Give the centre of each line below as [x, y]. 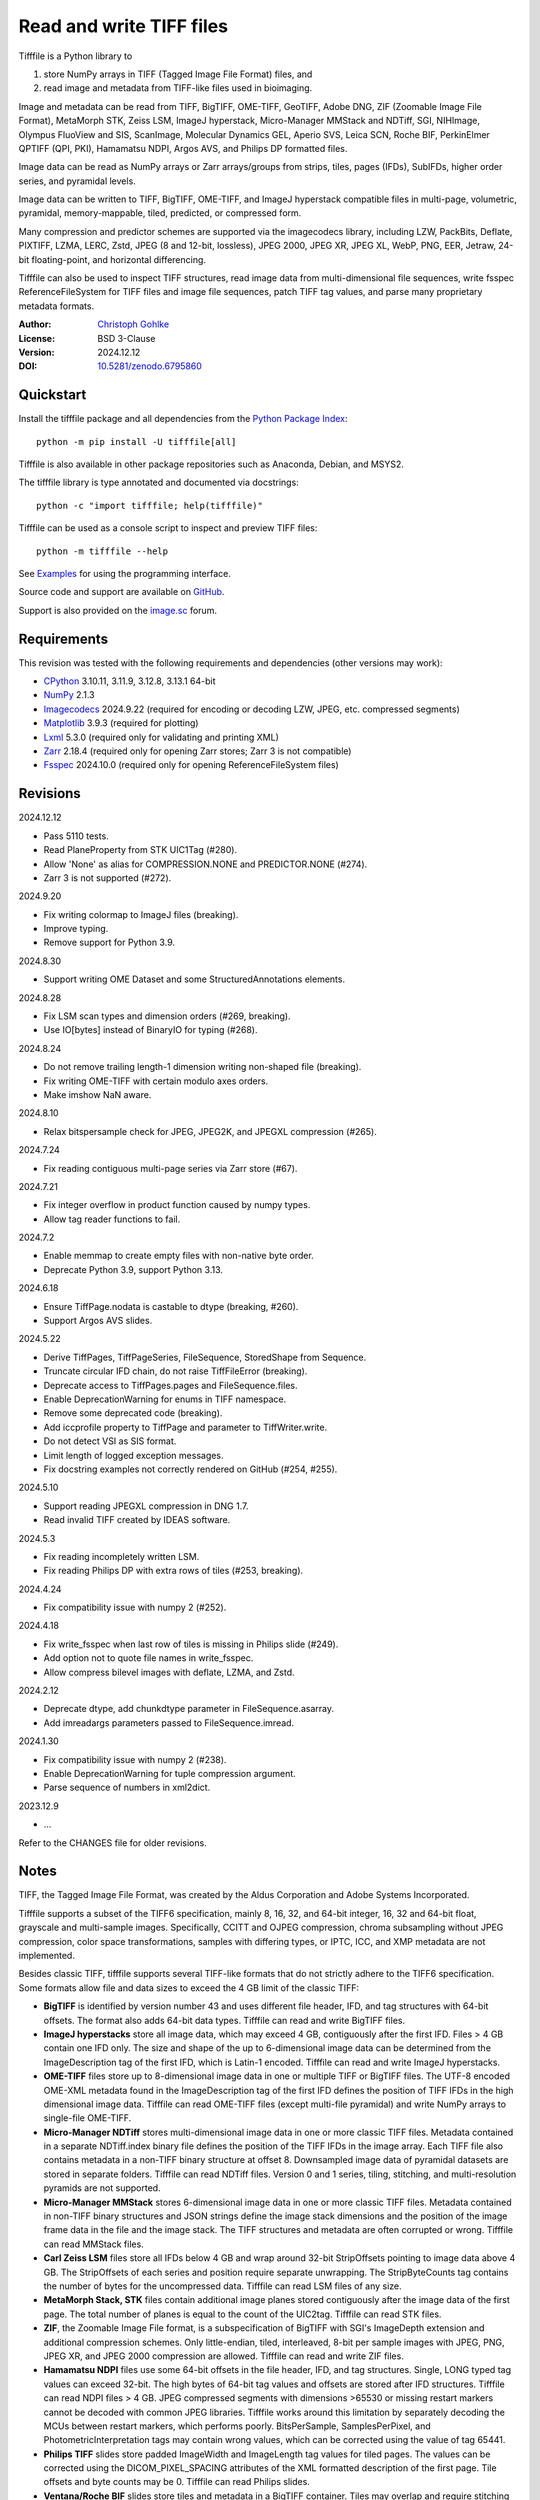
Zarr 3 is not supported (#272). [107, 877]
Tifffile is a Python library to [75, 56]
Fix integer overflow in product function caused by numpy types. [177, 1205]
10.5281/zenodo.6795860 [149, 366]
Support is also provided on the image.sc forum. [117, 610]
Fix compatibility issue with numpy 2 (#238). [135, 1759]
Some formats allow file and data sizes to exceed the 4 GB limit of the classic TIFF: [189, 1987]
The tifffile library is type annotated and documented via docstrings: [158, 482]
